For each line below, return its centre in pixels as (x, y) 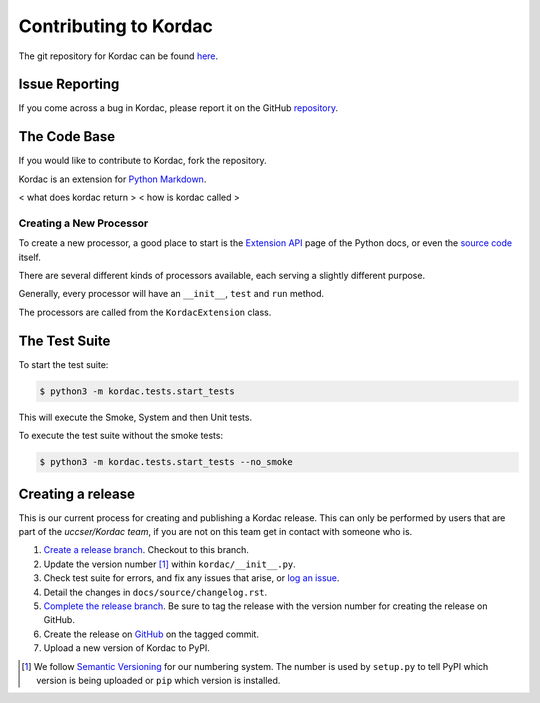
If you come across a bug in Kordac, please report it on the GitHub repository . (178, 108)
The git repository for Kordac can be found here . (118, 56)
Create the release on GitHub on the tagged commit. (151, 634)
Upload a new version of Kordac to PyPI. (126, 648)
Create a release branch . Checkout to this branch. (146, 550)
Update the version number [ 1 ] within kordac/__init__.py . (170, 564)
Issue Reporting (69, 84)
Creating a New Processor (83, 223)
